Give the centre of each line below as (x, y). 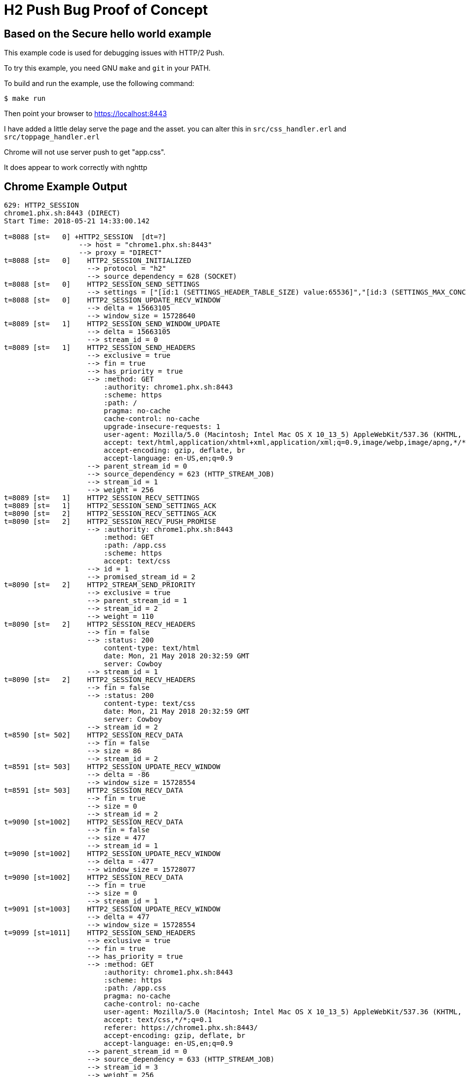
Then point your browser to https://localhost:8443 (85, 114)
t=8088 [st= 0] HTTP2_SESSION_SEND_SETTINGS (102, 284)
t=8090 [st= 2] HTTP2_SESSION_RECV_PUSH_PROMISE (110, 522)
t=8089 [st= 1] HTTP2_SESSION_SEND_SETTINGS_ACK (110, 506)
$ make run (25, 99)
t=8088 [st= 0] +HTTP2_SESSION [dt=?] (85, 237)
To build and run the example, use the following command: (99, 84)
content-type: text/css (150, 704)
